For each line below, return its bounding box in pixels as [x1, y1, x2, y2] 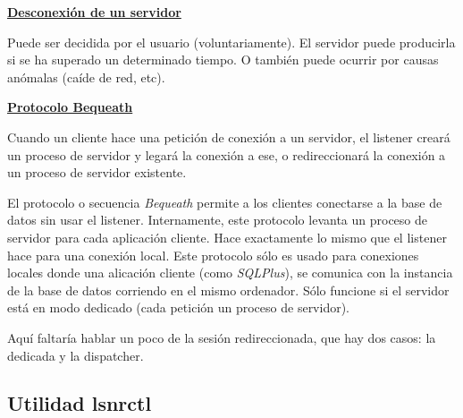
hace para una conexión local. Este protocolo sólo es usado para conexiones [7, 245, 419, 264]
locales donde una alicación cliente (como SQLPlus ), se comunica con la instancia [7, 263, 453, 282]
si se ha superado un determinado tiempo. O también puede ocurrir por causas [7, 50, 439, 69]
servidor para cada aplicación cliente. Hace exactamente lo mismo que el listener [7, 227, 447, 246]
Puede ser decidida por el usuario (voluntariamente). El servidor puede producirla [7, 32, 456, 51]
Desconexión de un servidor [7, 3, 181, 21]
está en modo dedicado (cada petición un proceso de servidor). [7, 298, 350, 317]
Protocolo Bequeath [7, 98, 133, 116]
